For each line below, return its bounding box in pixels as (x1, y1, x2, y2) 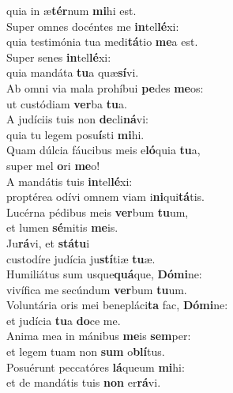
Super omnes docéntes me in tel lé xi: (6, 17, 179, 34)
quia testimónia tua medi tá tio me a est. (6, 33, 198, 50)
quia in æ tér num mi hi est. (6, 2, 137, 18)
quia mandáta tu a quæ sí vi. (6, 64, 139, 81)
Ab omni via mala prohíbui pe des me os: (6, 79, 204, 96)
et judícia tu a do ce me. (6, 312, 121, 328)
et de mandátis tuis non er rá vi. (6, 374, 161, 391)
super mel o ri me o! (6, 157, 100, 173)
